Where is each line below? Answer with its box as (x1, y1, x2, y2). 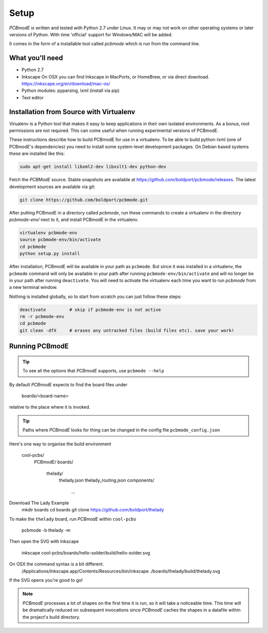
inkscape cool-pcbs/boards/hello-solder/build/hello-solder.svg (21, 550, 150, 556)
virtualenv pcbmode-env (19, 230, 78, 235)
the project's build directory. (22, 614, 80, 620)
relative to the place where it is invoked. (9, 404, 91, 410)
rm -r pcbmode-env (19, 314, 65, 320)
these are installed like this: (9, 150, 65, 156)
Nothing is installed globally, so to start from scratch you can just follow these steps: (9, 293, 182, 299)
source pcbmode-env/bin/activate (19, 237, 101, 243)
